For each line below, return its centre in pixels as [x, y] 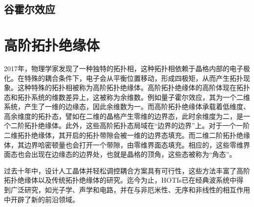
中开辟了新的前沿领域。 [42, 199]
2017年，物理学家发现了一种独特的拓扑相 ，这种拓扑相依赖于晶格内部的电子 [124, 68]
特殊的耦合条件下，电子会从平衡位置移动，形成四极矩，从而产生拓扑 [134, 78]
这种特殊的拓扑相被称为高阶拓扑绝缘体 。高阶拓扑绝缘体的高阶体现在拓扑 [134, 87]
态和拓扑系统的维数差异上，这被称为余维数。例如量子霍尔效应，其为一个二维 [127, 97]
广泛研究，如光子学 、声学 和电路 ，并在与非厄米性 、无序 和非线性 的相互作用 [130, 190]
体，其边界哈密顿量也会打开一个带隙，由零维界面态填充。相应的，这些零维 [124, 144]
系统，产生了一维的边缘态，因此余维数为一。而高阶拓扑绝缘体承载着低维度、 [127, 106]
